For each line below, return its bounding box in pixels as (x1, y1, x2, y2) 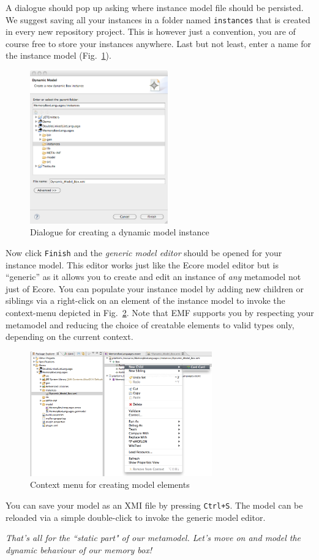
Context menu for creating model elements (30, 478, 190, 491)
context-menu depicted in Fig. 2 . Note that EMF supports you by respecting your (6, 306, 314, 319)
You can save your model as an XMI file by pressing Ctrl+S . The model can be (6, 498, 303, 511)
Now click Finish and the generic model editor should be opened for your (6, 246, 282, 259)
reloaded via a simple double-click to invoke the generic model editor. (6, 510, 266, 523)
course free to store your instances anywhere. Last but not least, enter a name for (6, 37, 312, 50)
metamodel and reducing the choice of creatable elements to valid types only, (6, 318, 295, 331)
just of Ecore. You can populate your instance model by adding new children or (6, 282, 304, 295)
